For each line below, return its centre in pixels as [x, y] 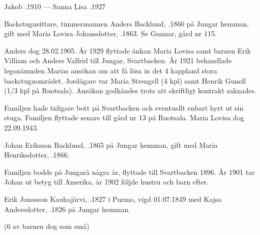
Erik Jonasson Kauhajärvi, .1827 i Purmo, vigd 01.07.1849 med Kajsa [113, 199]
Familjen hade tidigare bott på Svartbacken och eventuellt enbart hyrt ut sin [124, 107]
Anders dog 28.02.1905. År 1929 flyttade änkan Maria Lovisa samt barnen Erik [128, 50]
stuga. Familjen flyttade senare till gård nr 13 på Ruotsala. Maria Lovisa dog [124, 118]
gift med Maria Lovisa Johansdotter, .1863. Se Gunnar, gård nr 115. [110, 33]
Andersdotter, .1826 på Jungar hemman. [67, 209]
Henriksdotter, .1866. [37, 155]
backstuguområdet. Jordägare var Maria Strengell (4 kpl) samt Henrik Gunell [125, 80]
